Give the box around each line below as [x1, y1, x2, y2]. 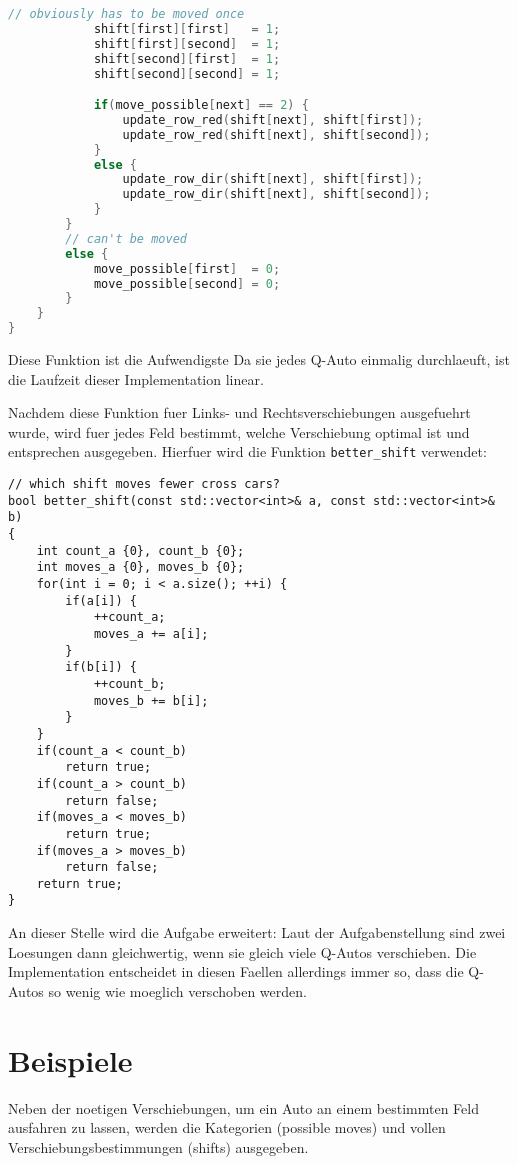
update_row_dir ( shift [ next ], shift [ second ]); [122, 187, 431, 202]
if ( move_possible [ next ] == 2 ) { [93, 98, 309, 113]
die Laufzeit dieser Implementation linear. [8, 368, 264, 389]
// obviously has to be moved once [8, 7, 245, 21]
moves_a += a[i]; [93, 626, 209, 641]
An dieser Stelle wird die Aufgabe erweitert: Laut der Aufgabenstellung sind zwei [8, 922, 506, 943]
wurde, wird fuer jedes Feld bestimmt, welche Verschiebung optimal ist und [8, 421, 470, 442]
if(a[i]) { [65, 593, 137, 608]
